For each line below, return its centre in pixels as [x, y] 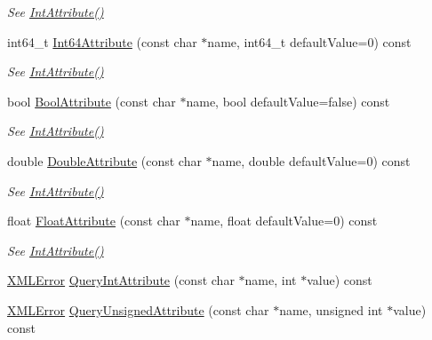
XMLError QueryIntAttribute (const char [121, 280]
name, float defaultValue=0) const [284, 221]
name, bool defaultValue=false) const [288, 101]
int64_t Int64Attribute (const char [102, 41]
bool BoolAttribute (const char [92, 101]
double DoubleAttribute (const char [104, 160]
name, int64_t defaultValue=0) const [309, 41]
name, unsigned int [331, 309]
